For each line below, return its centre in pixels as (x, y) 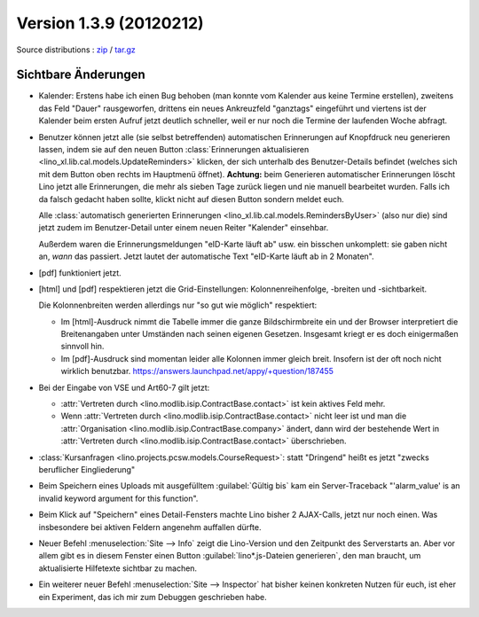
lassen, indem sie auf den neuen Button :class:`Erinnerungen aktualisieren (174, 150)
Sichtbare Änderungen (81, 75)
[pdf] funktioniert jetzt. (80, 273)
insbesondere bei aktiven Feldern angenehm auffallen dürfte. (150, 527)
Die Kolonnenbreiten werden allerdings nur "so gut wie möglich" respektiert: (178, 305)
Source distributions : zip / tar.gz (76, 50)
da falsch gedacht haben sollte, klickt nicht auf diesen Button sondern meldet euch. (192, 199)
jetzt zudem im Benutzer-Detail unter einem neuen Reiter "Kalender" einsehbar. (184, 228)
